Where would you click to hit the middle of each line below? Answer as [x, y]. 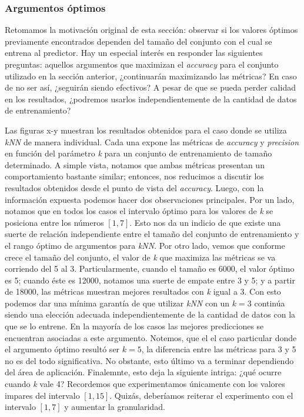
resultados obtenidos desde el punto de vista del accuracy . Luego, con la [134, 187]
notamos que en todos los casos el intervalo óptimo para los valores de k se [139, 211]
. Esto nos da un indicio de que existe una [205, 222]
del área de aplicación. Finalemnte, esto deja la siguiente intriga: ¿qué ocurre [143, 372]
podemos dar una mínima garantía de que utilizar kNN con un [117, 303]
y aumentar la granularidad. [115, 407]
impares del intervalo [42, 395]
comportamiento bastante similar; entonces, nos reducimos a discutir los [134, 176]
